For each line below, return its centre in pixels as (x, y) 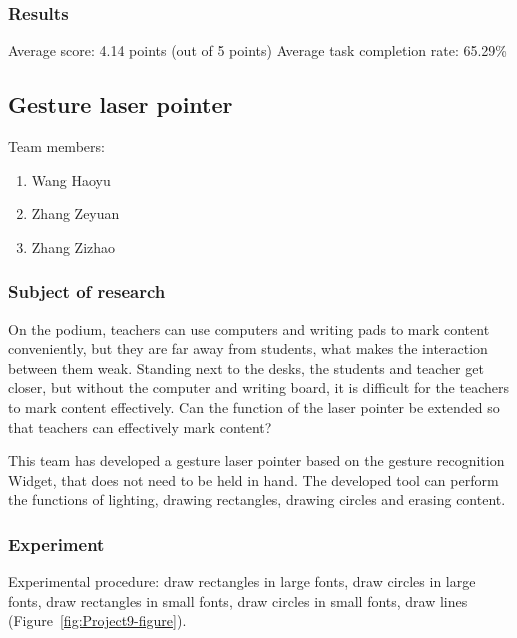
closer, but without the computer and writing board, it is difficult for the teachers (258, 387)
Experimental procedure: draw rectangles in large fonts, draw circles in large (242, 581)
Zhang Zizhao (73, 246)
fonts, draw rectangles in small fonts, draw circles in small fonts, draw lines (238, 600)
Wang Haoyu (71, 179)
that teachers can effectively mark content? (140, 426)
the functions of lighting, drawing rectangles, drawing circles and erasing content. (257, 499)
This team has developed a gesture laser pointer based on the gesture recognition (256, 460)
